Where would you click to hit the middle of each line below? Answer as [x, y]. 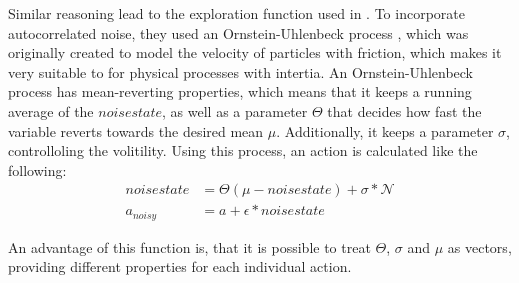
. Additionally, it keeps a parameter [385, 130]
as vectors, [479, 246]
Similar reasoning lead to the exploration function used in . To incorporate [236, 13]
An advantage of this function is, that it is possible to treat [189, 246]
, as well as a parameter [235, 110]
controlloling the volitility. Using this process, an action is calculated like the [243, 150]
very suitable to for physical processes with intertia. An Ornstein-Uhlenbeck [240, 71]
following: [37, 169]
